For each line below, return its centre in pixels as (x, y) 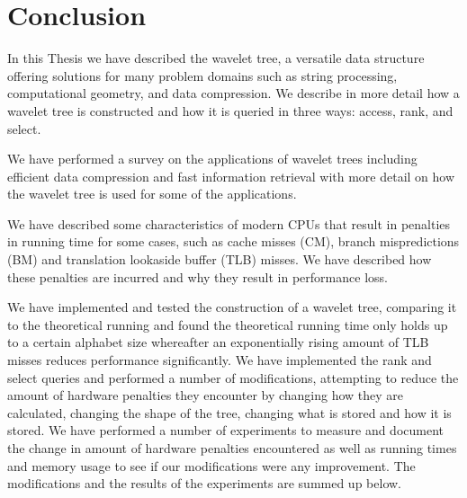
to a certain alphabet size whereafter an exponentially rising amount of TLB (218, 342)
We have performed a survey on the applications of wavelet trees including (212, 159)
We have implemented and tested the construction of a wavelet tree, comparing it (232, 307)
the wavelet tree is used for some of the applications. (152, 194)
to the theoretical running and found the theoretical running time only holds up (228, 324)
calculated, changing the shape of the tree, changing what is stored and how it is (229, 412)
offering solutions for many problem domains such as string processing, (202, 75)
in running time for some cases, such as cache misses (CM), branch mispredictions (233, 241)
